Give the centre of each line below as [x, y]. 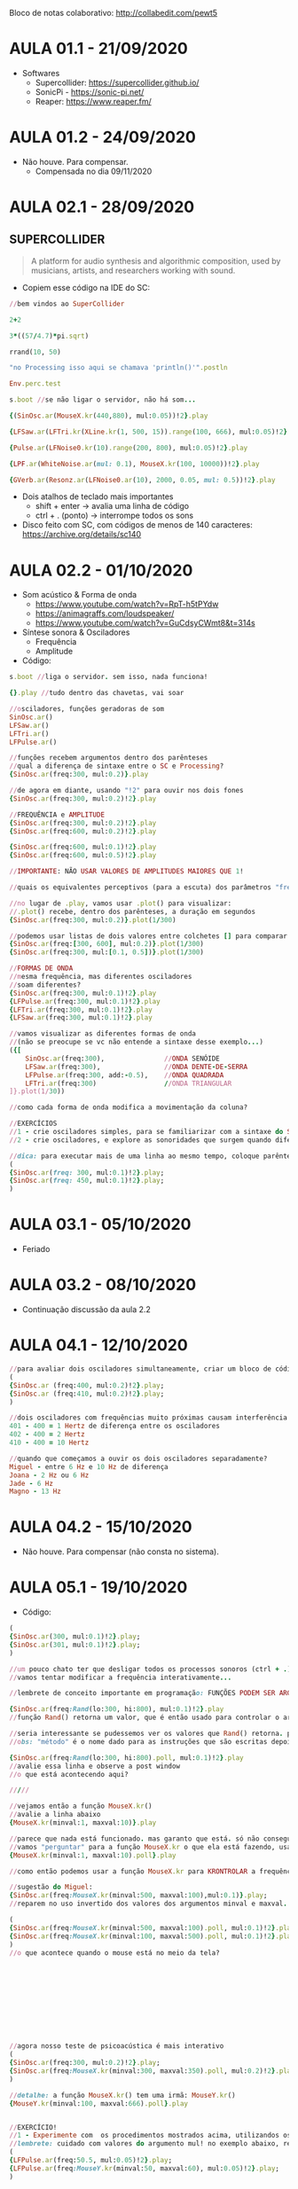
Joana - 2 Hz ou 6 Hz [49, 1475]
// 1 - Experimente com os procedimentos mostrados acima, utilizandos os [150, 2136]
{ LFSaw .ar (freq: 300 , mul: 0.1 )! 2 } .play [81, 1018]
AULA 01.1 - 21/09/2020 [98, 49]
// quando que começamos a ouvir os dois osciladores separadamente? [138, 1458]
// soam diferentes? [45, 985]
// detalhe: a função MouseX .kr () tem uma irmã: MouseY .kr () [123, 2095]
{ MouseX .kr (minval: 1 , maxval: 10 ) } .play [83, 1823]
